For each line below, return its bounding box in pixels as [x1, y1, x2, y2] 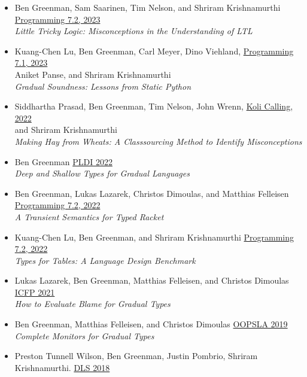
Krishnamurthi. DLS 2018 [14, 361, 110, 373]
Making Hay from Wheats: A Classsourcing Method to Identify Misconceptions [14, 135, 302, 147]
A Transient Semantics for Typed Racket [14, 210, 164, 223]
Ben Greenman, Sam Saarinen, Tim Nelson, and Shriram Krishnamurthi [14, 1, 281, 13]
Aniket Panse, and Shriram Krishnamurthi [14, 68, 171, 80]
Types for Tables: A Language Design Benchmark [14, 254, 196, 266]
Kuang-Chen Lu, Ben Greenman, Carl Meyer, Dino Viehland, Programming [14, 44, 294, 57]
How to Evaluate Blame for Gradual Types [14, 297, 171, 310]
